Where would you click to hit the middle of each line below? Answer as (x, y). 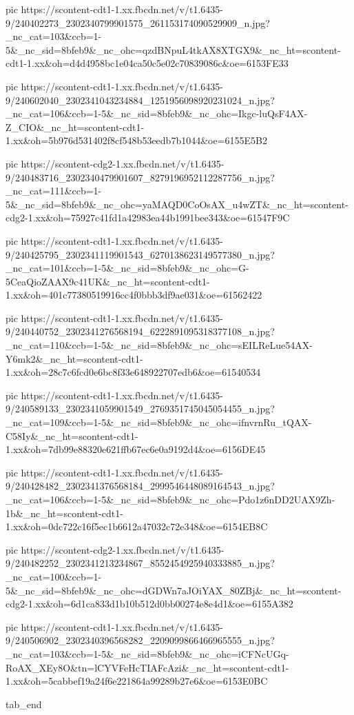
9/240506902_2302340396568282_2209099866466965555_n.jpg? (140, 640)
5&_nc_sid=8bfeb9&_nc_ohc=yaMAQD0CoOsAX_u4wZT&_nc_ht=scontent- (177, 204)
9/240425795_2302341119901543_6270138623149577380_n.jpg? (140, 254)
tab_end (24, 704)
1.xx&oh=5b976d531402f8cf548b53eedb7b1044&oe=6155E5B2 (137, 140)
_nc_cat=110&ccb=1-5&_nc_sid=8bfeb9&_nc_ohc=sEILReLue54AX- (159, 345)
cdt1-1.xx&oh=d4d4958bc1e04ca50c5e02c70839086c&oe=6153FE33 (147, 63)
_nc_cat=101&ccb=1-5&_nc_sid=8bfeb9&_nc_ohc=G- (127, 268)
